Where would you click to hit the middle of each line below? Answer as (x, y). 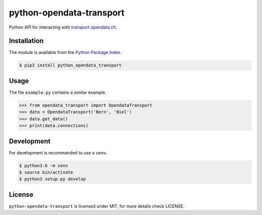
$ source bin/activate (46, 172)
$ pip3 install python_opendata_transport (70, 65)
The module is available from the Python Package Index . (65, 52)
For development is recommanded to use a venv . (58, 152)
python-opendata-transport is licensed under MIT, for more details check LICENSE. (97, 206)
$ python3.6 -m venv (43, 165)
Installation (26, 41)
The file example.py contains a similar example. (58, 92)
